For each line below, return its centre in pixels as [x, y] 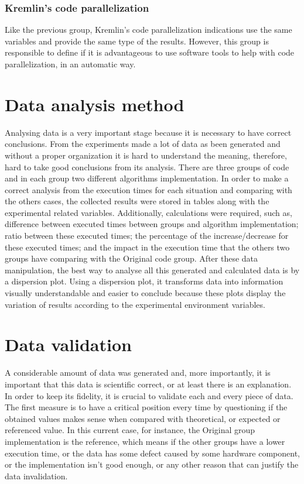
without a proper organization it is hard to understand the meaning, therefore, [146, 155]
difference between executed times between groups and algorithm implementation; [152, 224]
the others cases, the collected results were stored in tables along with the [137, 201]
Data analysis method [95, 104]
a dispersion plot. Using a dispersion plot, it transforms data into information [144, 281]
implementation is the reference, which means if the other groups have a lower [145, 441]
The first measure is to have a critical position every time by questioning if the [146, 407]
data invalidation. [36, 476]
